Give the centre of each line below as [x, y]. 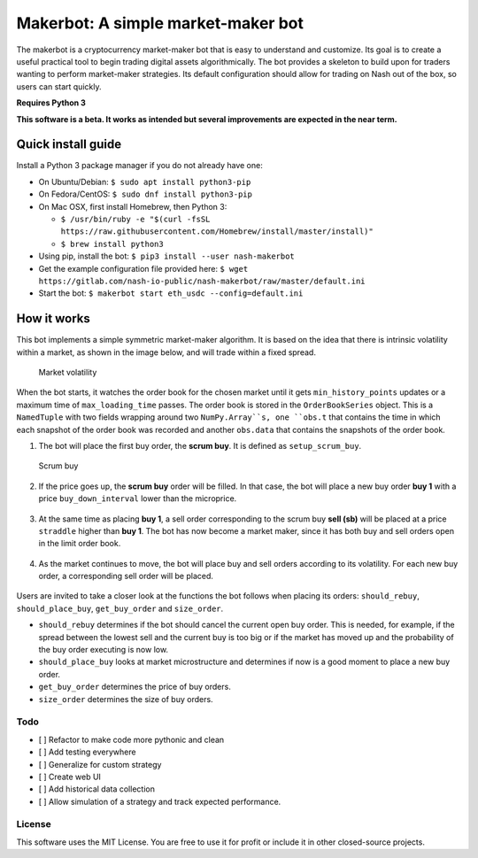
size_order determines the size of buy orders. [126, 699]
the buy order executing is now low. [103, 650]
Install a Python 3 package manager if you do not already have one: [139, 166]
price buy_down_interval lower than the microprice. [138, 499]
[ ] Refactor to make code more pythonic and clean [131, 739]
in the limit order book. [80, 544]
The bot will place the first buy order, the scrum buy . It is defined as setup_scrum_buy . [200, 445]
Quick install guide [69, 145]
